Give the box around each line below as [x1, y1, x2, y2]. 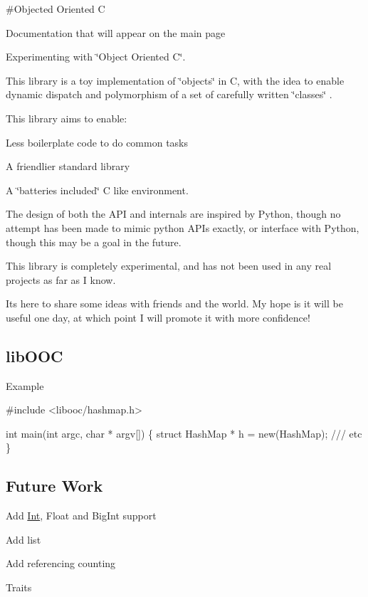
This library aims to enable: [6, 110, 127, 125]
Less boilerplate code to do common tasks [6, 134, 189, 149]
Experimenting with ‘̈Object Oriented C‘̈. [6, 49, 186, 64]
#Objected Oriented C [6, 1, 105, 16]
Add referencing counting [6, 556, 116, 571]
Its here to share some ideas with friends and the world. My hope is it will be [6, 296, 343, 311]
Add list [6, 532, 41, 546]
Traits [6, 580, 32, 595]
